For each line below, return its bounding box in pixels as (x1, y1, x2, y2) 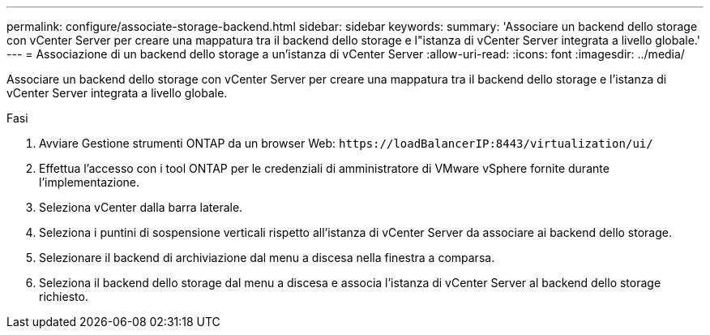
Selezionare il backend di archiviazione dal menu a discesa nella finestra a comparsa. (39, 251, 495, 264)
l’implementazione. (39, 175, 140, 189)
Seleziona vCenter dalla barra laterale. (39, 200, 243, 214)
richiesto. (39, 290, 88, 303)
